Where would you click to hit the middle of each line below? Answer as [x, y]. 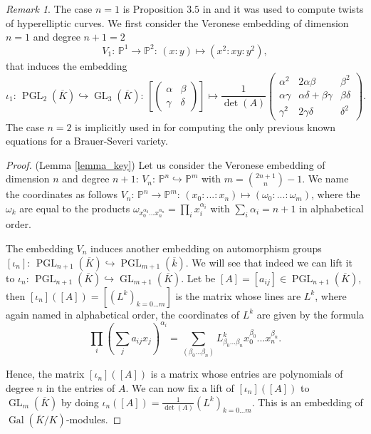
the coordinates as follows [62, 194]
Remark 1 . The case [49, 9]
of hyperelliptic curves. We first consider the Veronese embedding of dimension [177, 22]
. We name [325, 179]
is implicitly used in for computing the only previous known [205, 126]
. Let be [198, 278]
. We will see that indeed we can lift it [269, 262]
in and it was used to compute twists [283, 9]
